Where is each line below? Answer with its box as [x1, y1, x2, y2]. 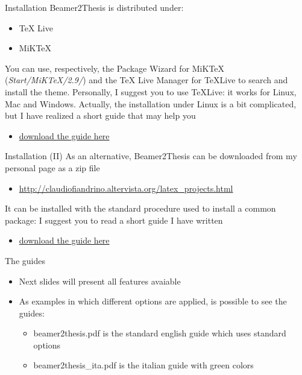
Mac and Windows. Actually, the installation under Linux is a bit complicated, [5, 97, 297, 110]
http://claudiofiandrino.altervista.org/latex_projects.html [19, 181, 233, 194]
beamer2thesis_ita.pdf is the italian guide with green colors [33, 359, 254, 371]
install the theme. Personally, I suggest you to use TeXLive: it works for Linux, [5, 85, 297, 98]
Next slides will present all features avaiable [19, 274, 181, 287]
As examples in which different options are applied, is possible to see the [19, 295, 287, 307]
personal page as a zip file [5, 161, 100, 174]
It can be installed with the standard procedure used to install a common [5, 202, 276, 215]
